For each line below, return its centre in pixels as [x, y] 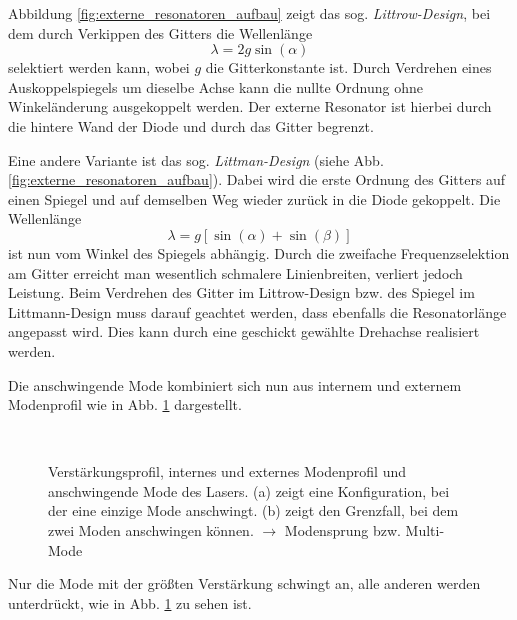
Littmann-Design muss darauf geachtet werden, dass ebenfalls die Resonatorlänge [257, 311]
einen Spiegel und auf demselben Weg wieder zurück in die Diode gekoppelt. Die [254, 198]
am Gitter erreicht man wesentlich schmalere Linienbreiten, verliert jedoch [235, 272]
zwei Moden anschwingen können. [151, 530]
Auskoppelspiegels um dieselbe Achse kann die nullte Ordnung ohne [215, 86]
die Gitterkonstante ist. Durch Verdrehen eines [348, 67]
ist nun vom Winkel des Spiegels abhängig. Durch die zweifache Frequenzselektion [259, 252]
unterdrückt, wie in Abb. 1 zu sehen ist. [130, 602]
